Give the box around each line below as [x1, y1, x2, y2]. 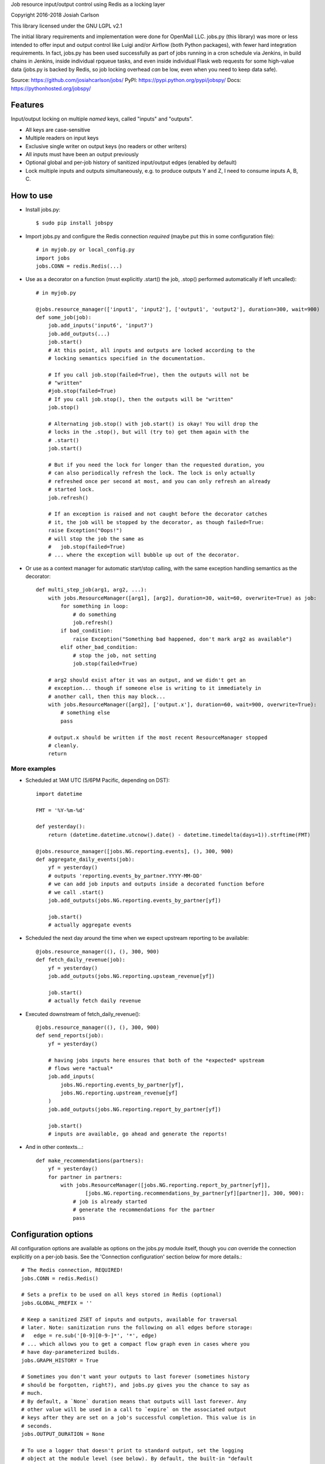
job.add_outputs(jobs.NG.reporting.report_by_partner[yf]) [47, 1106, 221, 1113]
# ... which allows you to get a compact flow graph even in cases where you [21, 1340, 250, 1347]
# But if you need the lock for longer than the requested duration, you [47, 461, 265, 468]
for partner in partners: [47, 1174, 123, 1180]
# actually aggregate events [47, 922, 132, 928]
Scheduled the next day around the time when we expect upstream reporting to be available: [25, 935, 249, 942]
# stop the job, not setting [73, 652, 156, 659]
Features [11, 100, 44, 110]
